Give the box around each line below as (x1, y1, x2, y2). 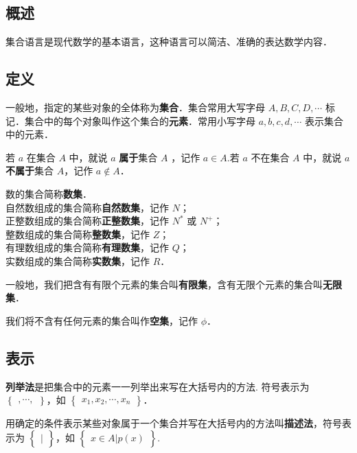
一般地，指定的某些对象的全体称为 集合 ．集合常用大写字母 (5, 100, 265, 114)
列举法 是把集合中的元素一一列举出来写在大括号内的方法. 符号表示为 (5, 379, 310, 393)
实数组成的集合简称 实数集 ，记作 (5, 253, 150, 268)
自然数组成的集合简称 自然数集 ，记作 (5, 200, 169, 214)
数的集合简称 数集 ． (5, 186, 92, 200)
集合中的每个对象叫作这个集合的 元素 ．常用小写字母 (24, 113, 255, 128)
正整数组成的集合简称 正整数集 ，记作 (5, 213, 169, 228)
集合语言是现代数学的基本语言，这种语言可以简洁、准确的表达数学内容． (5, 34, 332, 49)
